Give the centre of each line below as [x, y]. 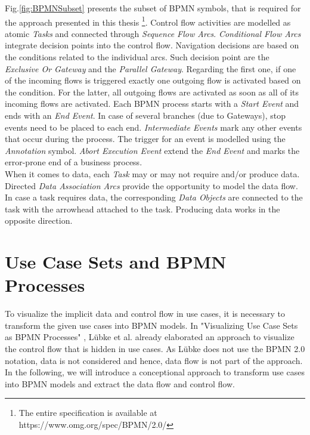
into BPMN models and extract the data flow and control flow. [120, 383]
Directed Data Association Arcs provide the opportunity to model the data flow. [151, 185]
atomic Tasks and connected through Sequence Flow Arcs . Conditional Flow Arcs [153, 33]
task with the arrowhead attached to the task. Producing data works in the [142, 209]
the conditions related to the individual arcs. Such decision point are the [137, 57]
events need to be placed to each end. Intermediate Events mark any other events [154, 127]
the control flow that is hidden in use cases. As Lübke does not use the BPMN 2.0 [155, 349]
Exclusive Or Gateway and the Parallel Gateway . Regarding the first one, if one [151, 68]
